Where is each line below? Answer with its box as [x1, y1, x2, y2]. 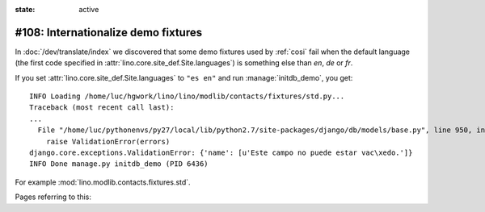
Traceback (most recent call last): [29, 103, 175, 112]
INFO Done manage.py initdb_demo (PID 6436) [29, 160, 209, 168]
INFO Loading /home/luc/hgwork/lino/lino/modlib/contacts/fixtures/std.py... [29, 92, 345, 101]
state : [15, 5, 36, 14]
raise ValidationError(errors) [45, 137, 171, 146]
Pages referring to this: [15, 192, 92, 202]
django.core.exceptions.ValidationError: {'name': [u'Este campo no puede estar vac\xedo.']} [29, 148, 413, 157]
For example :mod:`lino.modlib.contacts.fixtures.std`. [15, 177, 191, 187]
